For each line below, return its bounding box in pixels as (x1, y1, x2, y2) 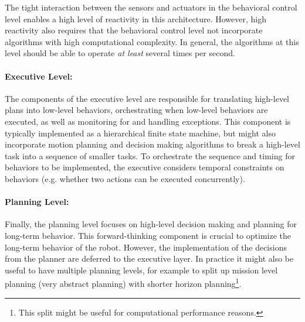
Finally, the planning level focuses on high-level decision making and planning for (5, 218, 297, 230)
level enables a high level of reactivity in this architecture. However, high (5, 12, 266, 25)
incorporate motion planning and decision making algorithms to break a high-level (5, 138, 300, 150)
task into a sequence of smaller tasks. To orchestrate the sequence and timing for (5, 149, 295, 162)
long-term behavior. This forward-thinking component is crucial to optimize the (5, 229, 292, 241)
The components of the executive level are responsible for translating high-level (5, 92, 289, 104)
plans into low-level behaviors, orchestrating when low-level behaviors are (5, 104, 268, 116)
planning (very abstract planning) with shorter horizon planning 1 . (5, 276, 242, 289)
